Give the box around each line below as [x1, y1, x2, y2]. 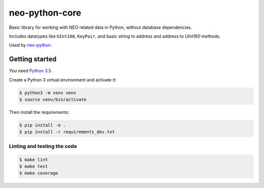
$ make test [19, 164, 48, 169]
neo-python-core [9, 7, 82, 18]
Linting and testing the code [9, 143, 77, 149]
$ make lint [19, 157, 48, 162]
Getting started [9, 55, 57, 63]
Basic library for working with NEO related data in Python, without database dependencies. [9, 24, 193, 30]
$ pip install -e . [19, 122, 66, 128]
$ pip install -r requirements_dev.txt [19, 129, 115, 135]
